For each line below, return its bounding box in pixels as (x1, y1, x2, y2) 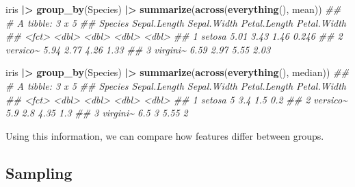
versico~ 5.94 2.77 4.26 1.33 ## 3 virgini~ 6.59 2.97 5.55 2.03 (5, 42, 271, 56)
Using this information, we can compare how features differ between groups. (5, 128, 324, 142)
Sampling (5, 162, 73, 183)
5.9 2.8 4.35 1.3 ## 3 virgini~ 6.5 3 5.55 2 (5, 105, 188, 120)
